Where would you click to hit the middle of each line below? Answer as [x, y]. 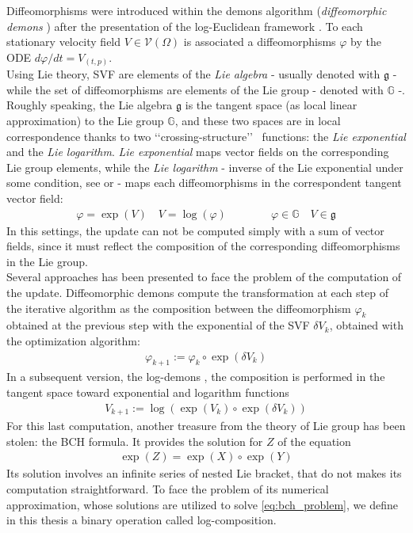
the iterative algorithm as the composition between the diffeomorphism [179, 308]
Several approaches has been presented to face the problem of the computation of [204, 277]
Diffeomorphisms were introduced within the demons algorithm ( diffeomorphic [197, 10]
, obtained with [366, 325]
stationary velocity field [64, 42]
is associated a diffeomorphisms [260, 42]
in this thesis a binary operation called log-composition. [141, 520]
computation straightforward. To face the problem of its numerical [168, 488]
